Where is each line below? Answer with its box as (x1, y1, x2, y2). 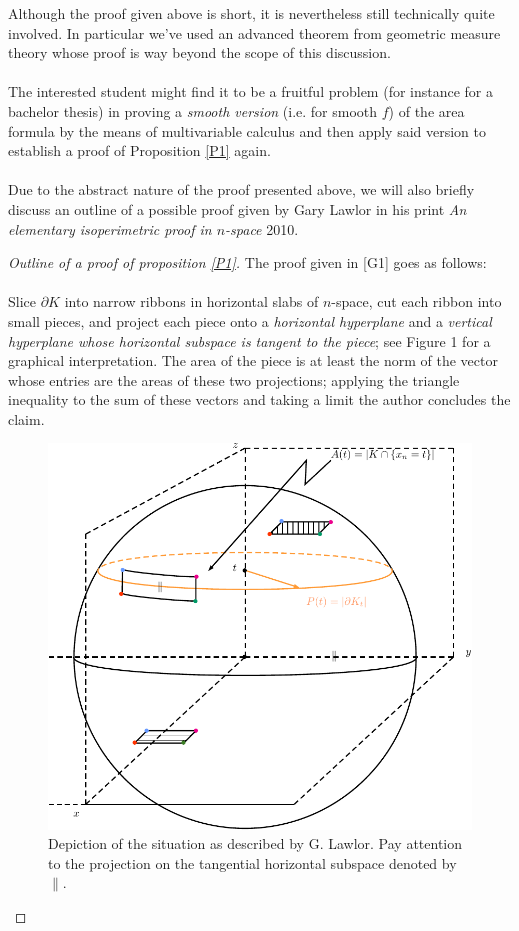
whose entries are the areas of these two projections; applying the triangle (8, 369, 460, 390)
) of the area (388, 100, 465, 121)
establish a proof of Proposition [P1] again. (8, 140, 271, 161)
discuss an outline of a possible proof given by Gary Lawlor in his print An (8, 198, 467, 219)
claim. (8, 408, 45, 429)
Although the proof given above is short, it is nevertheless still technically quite (8, 3, 495, 23)
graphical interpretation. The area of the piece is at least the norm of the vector (8, 350, 498, 371)
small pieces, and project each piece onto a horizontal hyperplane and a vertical (8, 310, 492, 331)
